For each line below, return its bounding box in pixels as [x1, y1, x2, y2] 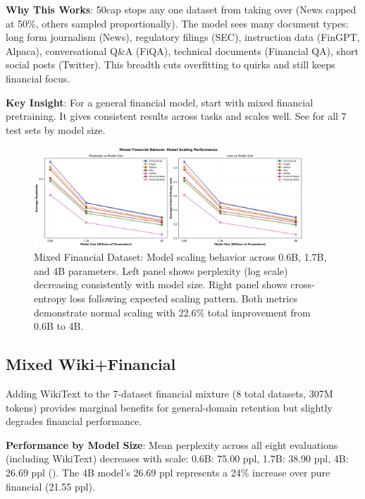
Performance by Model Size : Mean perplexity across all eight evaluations [6, 437, 338, 452]
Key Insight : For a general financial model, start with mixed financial [6, 94, 314, 109]
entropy [34, 291, 67, 306]
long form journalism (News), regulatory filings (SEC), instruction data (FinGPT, [6, 30, 360, 44]
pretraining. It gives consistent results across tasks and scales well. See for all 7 [6, 109, 347, 123]
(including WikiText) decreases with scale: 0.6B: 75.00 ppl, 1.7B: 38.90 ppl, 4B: [6, 451, 349, 466]
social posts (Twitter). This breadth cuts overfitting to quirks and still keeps [6, 57, 335, 72]
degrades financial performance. [6, 414, 142, 429]
